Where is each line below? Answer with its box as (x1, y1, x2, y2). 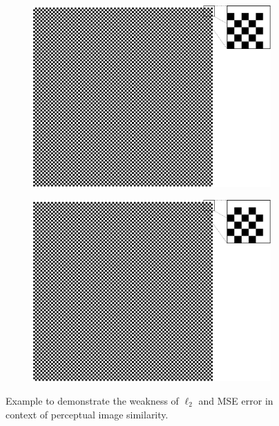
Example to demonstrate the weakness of (6, 393, 179, 407)
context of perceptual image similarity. (6, 407, 169, 421)
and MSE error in (198, 393, 273, 407)
